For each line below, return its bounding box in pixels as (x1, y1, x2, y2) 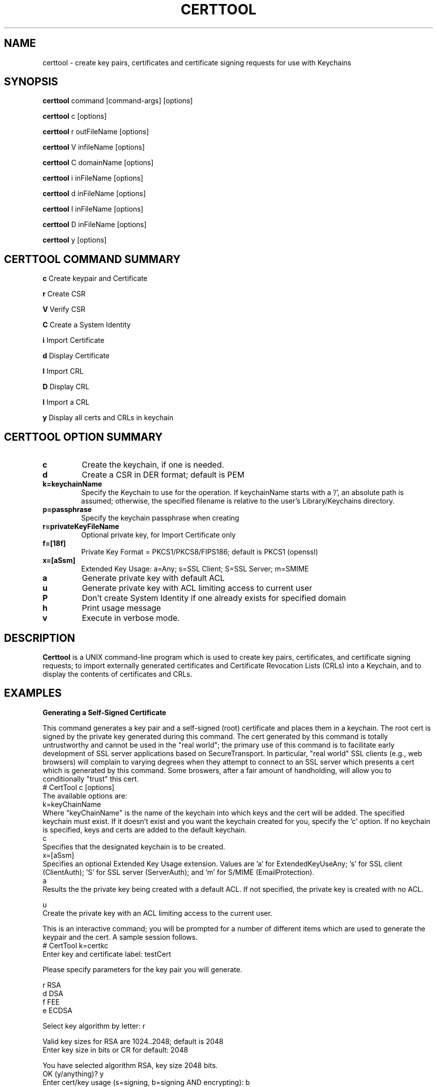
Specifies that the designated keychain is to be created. (42, 842, 225, 851)
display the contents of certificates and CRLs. (42, 669, 193, 678)
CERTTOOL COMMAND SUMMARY (4, 253, 181, 266)
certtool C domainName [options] (42, 158, 154, 167)
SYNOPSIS (4, 75, 58, 88)
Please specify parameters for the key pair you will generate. (42, 965, 242, 974)
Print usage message (82, 603, 161, 613)
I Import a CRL (42, 398, 90, 407)
